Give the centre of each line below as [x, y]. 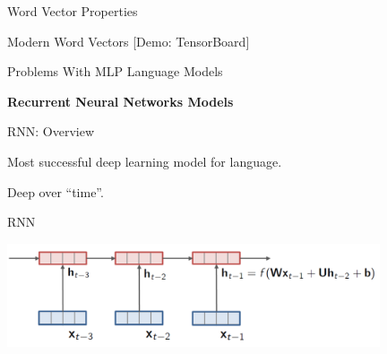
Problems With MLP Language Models [115, 71]
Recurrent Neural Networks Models [120, 101]
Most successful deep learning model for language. [145, 161]
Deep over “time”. [56, 191]
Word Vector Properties [73, 11]
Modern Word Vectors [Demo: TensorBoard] [129, 41]
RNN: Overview [51, 131]
